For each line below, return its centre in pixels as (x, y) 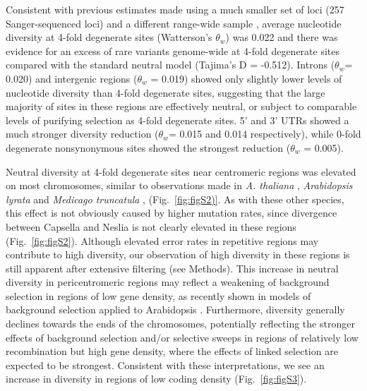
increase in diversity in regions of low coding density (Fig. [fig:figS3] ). (156, 379)
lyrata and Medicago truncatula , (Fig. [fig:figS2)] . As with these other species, (175, 199)
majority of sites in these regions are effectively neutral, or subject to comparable (181, 106)
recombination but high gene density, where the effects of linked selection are (172, 351)
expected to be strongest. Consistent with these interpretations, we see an (165, 365)
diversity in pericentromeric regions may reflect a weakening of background (168, 282)
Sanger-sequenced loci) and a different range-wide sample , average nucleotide (174, 23)
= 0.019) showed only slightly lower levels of (246, 78)
